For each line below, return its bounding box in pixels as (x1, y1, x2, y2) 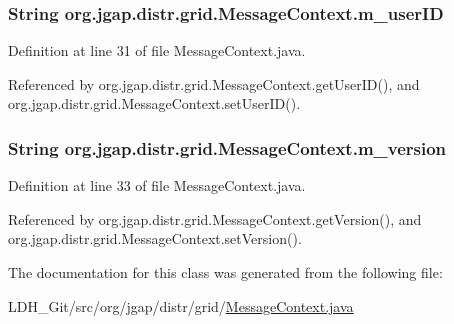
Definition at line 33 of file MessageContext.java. (8, 175, 306, 196)
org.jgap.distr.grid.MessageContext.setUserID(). (8, 93, 301, 114)
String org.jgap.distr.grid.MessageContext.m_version (8, 135, 447, 160)
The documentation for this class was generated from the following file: (8, 262, 443, 282)
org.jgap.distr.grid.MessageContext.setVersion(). (8, 228, 302, 249)
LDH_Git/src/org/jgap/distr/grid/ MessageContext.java (8, 295, 354, 316)
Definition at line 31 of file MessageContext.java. (8, 40, 306, 61)
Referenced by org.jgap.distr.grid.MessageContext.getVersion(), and (8, 208, 422, 229)
